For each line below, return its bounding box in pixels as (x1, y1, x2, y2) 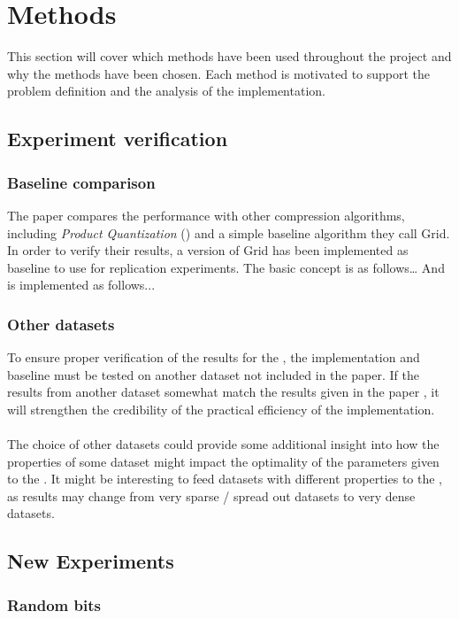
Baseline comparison (7, 171, 156, 193)
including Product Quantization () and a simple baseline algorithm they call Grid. (7, 223, 450, 242)
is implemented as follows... (7, 275, 156, 294)
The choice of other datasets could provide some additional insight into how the (7, 435, 440, 453)
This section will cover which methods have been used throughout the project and (7, 47, 452, 66)
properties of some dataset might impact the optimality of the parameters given (7, 452, 440, 470)
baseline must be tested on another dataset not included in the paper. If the (7, 365, 419, 383)
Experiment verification (7, 125, 228, 152)
